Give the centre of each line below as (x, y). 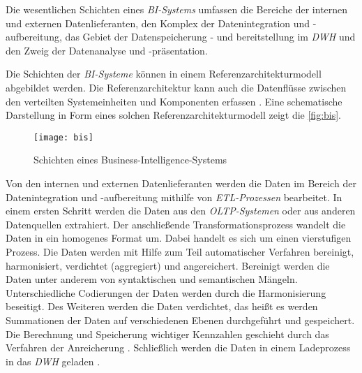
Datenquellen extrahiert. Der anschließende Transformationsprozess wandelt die (176, 224)
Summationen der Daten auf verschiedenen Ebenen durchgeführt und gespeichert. (180, 320)
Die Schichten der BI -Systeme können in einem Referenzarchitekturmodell (164, 74)
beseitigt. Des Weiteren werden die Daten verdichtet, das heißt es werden (162, 306)
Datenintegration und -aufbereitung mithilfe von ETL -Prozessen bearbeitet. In (174, 197)
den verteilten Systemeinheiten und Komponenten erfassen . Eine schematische (174, 101)
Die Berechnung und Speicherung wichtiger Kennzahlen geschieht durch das (167, 334)
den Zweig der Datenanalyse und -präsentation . (107, 50)
